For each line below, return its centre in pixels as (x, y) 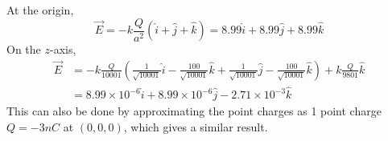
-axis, (63, 49)
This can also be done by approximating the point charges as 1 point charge (194, 111)
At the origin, (40, 10)
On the (24, 49)
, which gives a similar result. (196, 126)
